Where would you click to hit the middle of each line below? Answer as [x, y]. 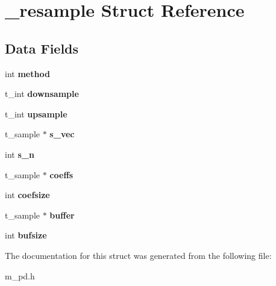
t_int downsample [42, 94]
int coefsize [27, 195]
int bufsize [26, 235]
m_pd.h [20, 275]
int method [27, 73]
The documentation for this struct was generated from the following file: [138, 255]
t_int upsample [36, 113]
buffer [62, 215]
